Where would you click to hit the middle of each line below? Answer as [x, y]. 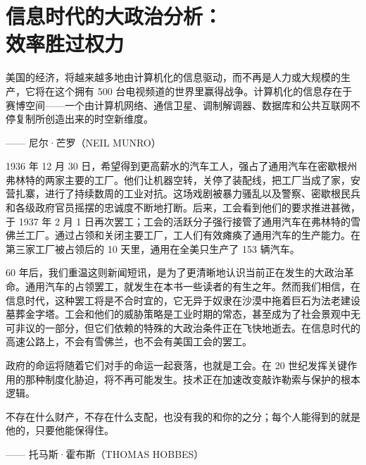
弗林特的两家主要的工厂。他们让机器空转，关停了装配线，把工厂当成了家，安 [183, 179]
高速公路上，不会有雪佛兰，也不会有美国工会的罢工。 [129, 341]
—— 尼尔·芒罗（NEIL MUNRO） [83, 142]
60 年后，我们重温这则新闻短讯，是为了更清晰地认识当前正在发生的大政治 [175, 272]
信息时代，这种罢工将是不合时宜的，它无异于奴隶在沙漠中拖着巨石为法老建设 [183, 300]
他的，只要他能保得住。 [60, 430]
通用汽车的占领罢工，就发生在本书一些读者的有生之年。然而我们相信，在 [193, 286]
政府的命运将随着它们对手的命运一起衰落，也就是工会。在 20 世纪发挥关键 [177, 365]
